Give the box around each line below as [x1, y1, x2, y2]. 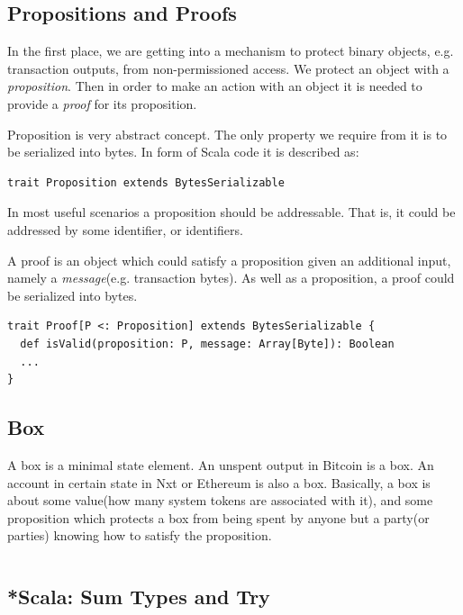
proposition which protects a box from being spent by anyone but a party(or [7, 508, 430, 527]
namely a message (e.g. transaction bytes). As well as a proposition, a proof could [7, 268, 455, 287]
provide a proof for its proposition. [7, 94, 197, 113]
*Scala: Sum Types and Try [7, 583, 270, 610]
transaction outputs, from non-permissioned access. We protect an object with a [7, 59, 449, 77]
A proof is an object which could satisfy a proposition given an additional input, [7, 250, 451, 269]
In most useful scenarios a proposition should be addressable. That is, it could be [7, 203, 456, 222]
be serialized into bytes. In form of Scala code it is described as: [7, 142, 359, 161]
